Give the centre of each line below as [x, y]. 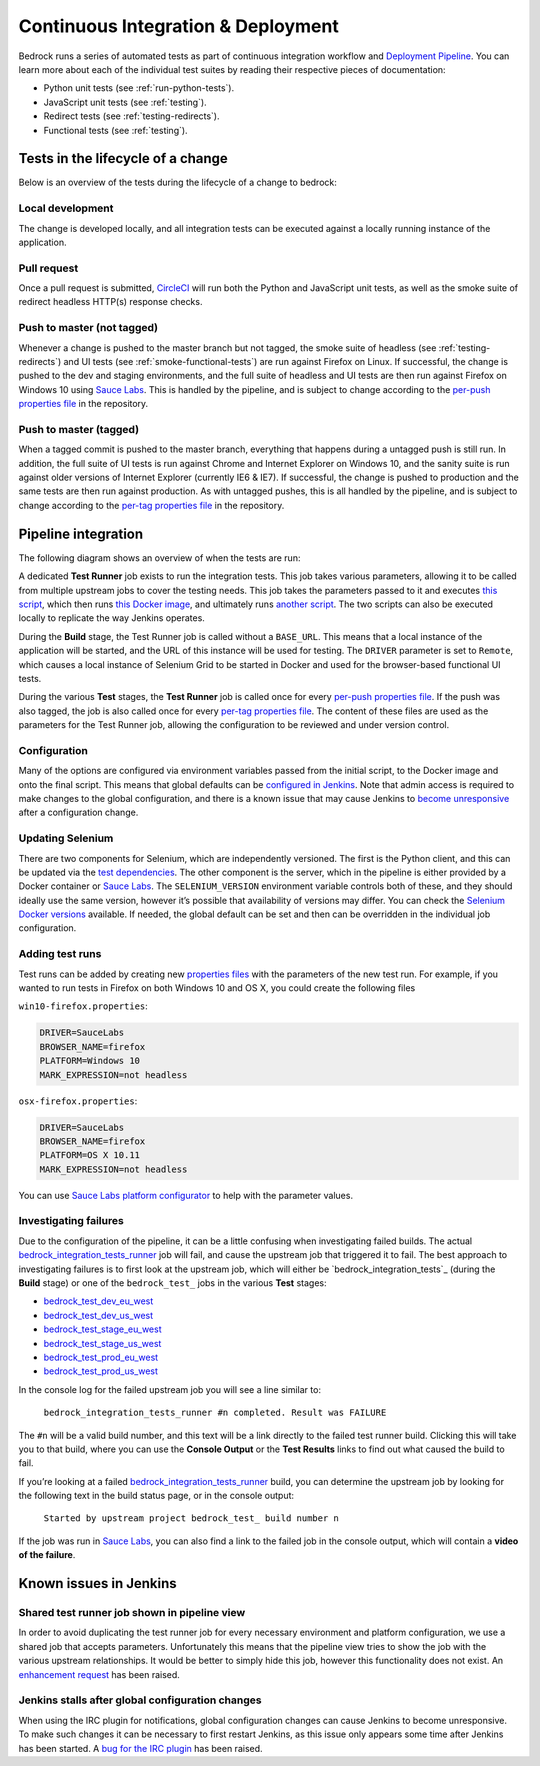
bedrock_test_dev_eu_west [98, 1301]
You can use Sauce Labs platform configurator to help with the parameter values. [186, 1195]
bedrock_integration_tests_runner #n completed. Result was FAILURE [215, 1413]
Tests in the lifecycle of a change [123, 158]
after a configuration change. [78, 812]
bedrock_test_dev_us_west [98, 1315]
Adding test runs [60, 954]
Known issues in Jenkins [97, 1583]
